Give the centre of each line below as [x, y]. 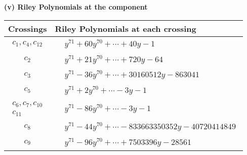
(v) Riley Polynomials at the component [76, 7]
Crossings [28, 28]
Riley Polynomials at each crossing [126, 28]
